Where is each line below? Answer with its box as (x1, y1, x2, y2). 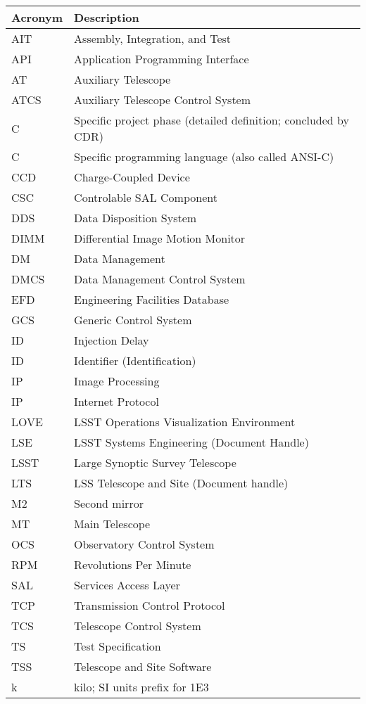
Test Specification (74, 638, 161, 654)
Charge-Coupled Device (74, 169, 190, 185)
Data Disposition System (74, 210, 197, 226)
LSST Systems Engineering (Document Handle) (74, 434, 309, 450)
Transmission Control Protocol (74, 597, 225, 613)
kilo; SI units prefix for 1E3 (74, 679, 209, 695)
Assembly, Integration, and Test (74, 30, 232, 46)
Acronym (11, 9, 63, 25)
